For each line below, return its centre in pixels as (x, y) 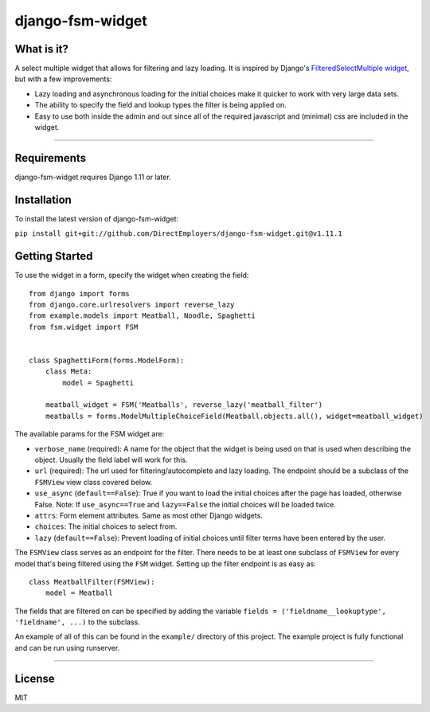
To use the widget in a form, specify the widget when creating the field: (132, 276)
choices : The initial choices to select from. (106, 526)
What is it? (42, 49)
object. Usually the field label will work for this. (111, 460)
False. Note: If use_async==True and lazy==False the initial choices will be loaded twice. (185, 504)
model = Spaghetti (98, 383)
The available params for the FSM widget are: (90, 434)
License (35, 678)
